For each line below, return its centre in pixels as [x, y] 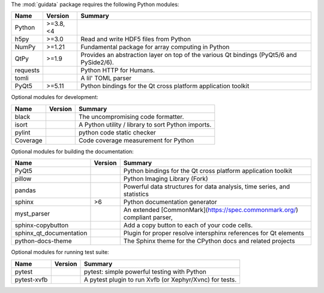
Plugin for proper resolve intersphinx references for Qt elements [214, 233]
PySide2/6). [97, 62]
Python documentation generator [170, 202]
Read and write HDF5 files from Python [136, 39]
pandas [25, 190]
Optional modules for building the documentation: [73, 151]
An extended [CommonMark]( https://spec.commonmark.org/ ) [211, 210]
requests [27, 70]
